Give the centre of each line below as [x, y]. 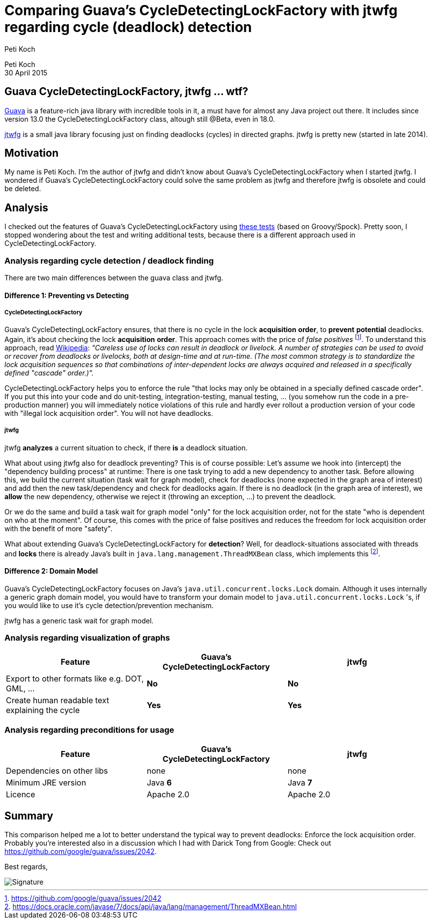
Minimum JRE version [46, 783]
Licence [21, 795]
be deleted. [23, 189]
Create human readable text [58, 701]
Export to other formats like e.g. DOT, [75, 679]
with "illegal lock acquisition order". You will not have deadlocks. [109, 413]
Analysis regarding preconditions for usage [89, 730]
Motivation [32, 153]
